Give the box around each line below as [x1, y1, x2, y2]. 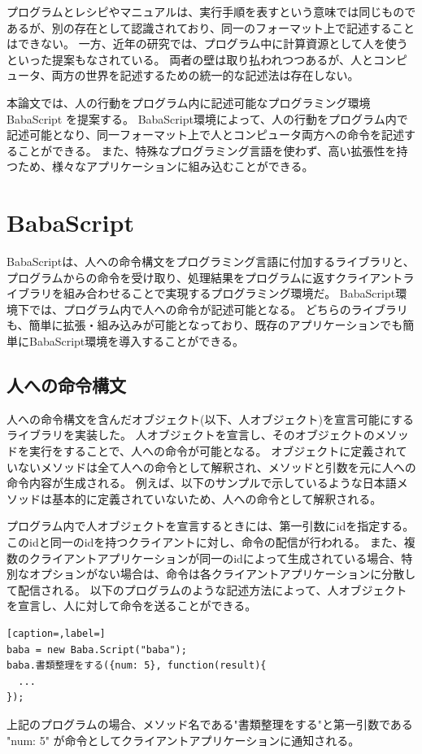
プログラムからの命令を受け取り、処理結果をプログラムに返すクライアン [7, 268, 392, 285]
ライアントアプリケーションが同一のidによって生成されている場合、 [40, 549, 402, 566]
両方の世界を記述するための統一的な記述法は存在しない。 [51, 67, 359, 84]
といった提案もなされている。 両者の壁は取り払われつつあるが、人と [7, 50, 373, 68]
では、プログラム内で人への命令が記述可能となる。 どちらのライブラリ [28, 300, 408, 317]
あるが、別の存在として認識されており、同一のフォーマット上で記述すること [7, 19, 415, 36]
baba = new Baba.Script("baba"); [7, 643, 187, 656]
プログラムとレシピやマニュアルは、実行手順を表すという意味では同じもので [7, 3, 416, 20]
